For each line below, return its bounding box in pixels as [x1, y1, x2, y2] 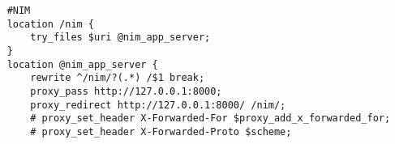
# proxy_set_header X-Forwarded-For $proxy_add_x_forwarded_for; [30, 112, 391, 125]
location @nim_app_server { [6, 58, 158, 70]
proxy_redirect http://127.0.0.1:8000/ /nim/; [30, 99, 286, 111]
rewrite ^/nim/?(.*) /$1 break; [30, 72, 205, 84]
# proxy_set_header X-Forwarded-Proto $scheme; [30, 125, 292, 138]
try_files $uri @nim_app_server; [30, 32, 211, 44]
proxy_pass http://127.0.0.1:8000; [30, 85, 222, 97]
